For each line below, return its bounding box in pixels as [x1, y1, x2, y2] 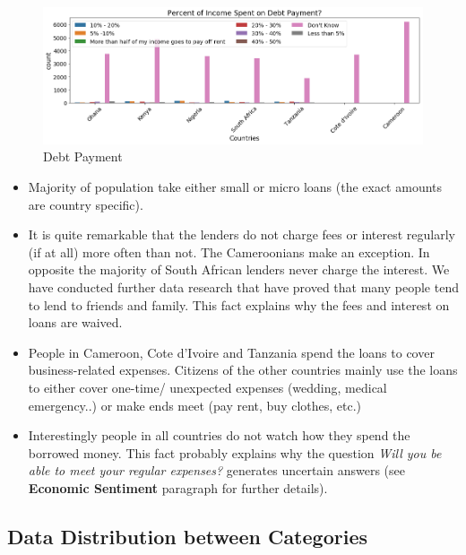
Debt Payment [43, 147, 123, 166]
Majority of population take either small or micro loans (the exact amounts [28, 178, 443, 196]
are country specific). [28, 195, 143, 213]
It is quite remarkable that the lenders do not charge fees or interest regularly [28, 225, 456, 244]
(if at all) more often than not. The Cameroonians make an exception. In [28, 242, 430, 261]
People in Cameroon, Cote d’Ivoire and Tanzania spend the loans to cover [28, 343, 435, 361]
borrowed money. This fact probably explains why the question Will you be [28, 443, 442, 462]
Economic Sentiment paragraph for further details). [28, 478, 328, 497]
